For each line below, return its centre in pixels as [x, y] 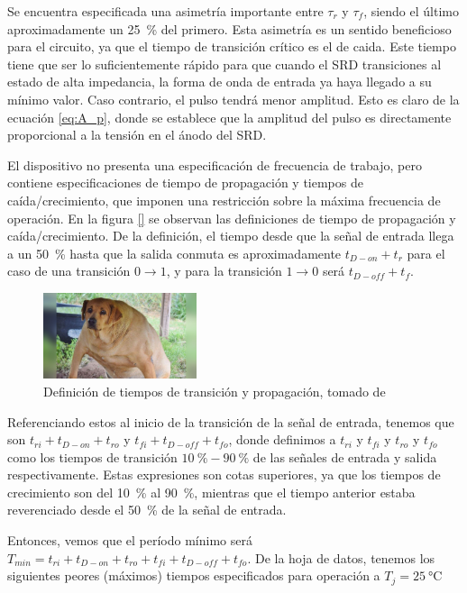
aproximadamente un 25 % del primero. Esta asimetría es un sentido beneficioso [229, 28]
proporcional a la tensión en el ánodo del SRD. [137, 135]
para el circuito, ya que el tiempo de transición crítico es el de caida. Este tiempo [232, 46]
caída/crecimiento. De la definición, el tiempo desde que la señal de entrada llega [231, 236]
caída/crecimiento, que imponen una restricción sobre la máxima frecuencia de [224, 200]
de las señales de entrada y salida [345, 456]
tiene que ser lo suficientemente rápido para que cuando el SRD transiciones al [224, 64]
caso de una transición [69, 271]
